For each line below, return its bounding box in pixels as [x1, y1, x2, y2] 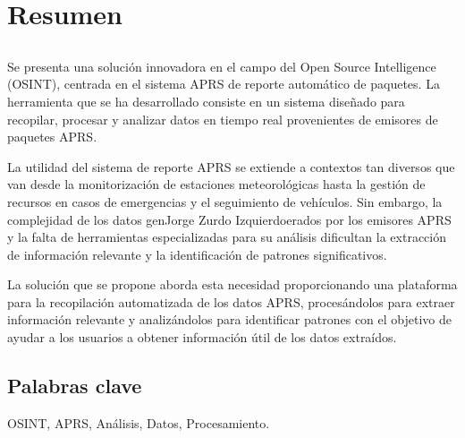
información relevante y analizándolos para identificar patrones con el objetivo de [7, 310, 452, 329]
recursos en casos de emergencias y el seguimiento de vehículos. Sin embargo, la [7, 192, 443, 210]
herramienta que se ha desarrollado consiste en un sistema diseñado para [7, 91, 405, 110]
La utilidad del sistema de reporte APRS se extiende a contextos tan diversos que [7, 157, 455, 176]
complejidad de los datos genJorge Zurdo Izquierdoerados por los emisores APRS [7, 210, 452, 228]
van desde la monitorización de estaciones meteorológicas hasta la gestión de [7, 175, 426, 193]
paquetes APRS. [7, 127, 97, 146]
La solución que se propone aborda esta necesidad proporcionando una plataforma [7, 275, 458, 294]
